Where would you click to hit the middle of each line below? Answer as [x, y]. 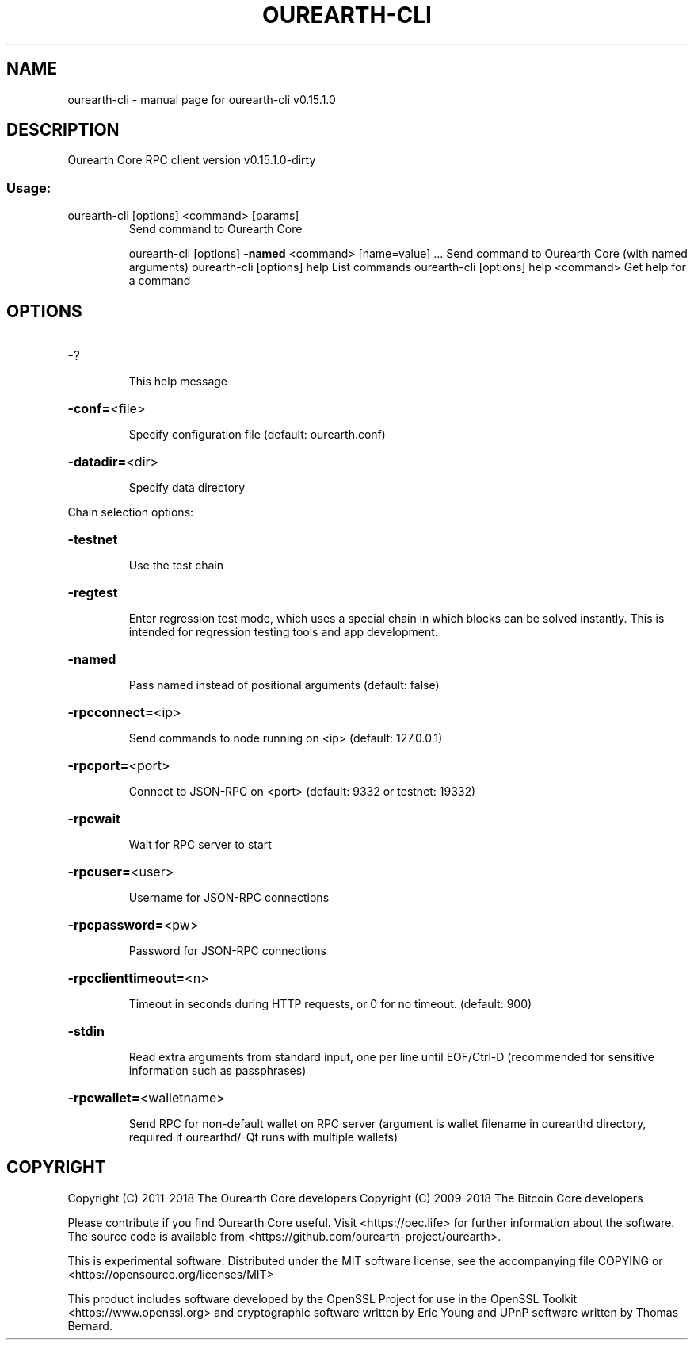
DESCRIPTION [63, 130]
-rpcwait [94, 819]
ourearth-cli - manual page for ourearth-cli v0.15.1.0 [202, 99]
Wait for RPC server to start [200, 845]
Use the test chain [176, 566]
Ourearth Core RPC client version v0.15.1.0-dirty [192, 160]
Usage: [29, 188]
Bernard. [90, 1325]
